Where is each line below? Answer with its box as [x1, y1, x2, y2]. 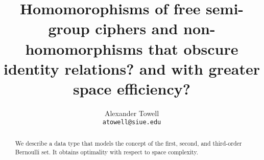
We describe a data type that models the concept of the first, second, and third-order [15, 139, 242, 147]
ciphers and [95, 18, 178, 39]
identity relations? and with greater [4, 58, 260, 79]
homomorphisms [25, 38, 143, 59]
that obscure [148, 38, 238, 59]
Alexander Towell [104, 107, 159, 118]
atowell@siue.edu [102, 119, 161, 126]
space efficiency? [73, 78, 191, 99]
